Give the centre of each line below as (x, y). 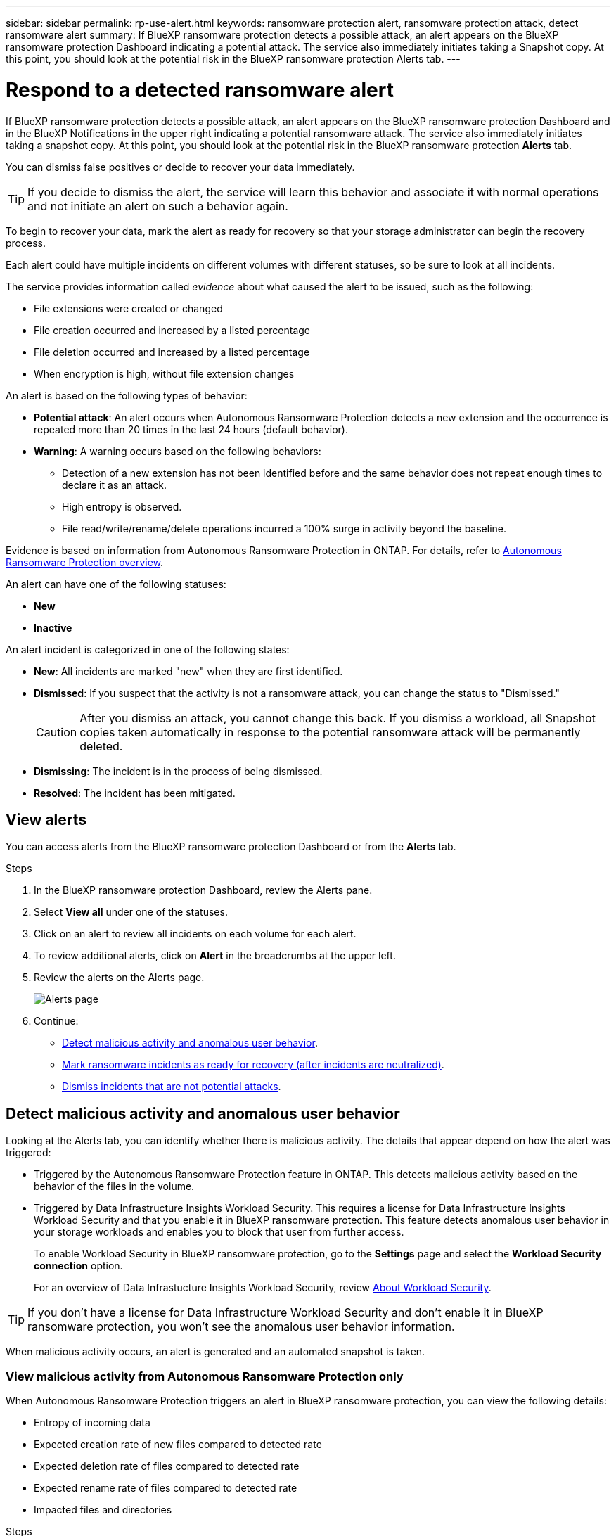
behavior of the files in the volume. (114, 1186)
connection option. (78, 1266)
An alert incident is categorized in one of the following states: (148, 649)
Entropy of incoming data (92, 1422)
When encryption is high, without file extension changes (164, 373)
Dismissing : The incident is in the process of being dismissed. (178, 771)
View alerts (46, 819)
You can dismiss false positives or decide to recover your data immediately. (180, 167)
